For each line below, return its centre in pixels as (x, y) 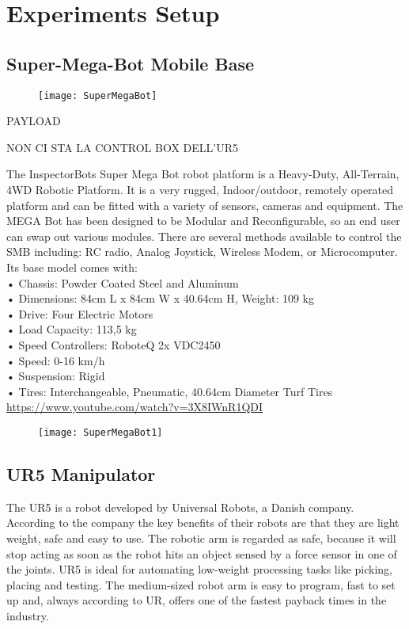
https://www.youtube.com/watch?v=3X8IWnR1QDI (135, 407)
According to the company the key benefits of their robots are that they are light (203, 522)
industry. (28, 615)
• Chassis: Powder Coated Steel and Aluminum (123, 282)
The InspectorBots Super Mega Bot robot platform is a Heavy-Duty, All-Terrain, (203, 174)
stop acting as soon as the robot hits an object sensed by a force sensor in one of (202, 553)
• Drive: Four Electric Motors (80, 313)
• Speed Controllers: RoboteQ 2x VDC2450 (114, 344)
